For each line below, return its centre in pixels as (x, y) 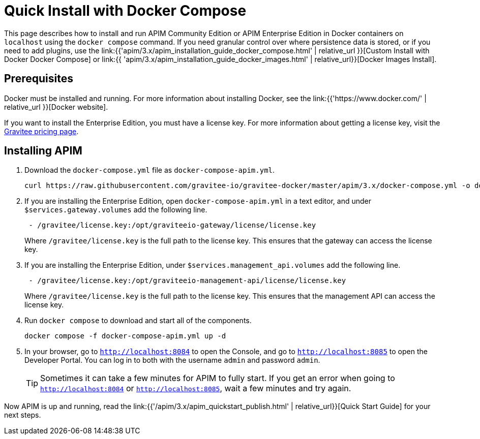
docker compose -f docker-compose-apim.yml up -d (125, 336)
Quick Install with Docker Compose (125, 11)
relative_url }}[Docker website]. (56, 107)
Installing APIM (43, 151)
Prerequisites (39, 79)
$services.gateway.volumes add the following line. (116, 210)
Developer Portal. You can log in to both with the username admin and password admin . (172, 360)
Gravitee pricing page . (41, 131)
